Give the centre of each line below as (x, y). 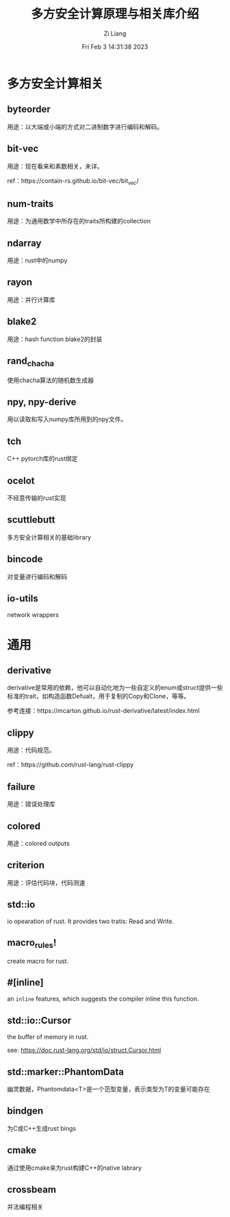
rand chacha (31, 362)
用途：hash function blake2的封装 (55, 339)
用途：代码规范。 (31, 750)
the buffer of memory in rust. (48, 1037)
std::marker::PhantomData (66, 1071)
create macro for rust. (38, 961)
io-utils (23, 599)
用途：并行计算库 (31, 299)
